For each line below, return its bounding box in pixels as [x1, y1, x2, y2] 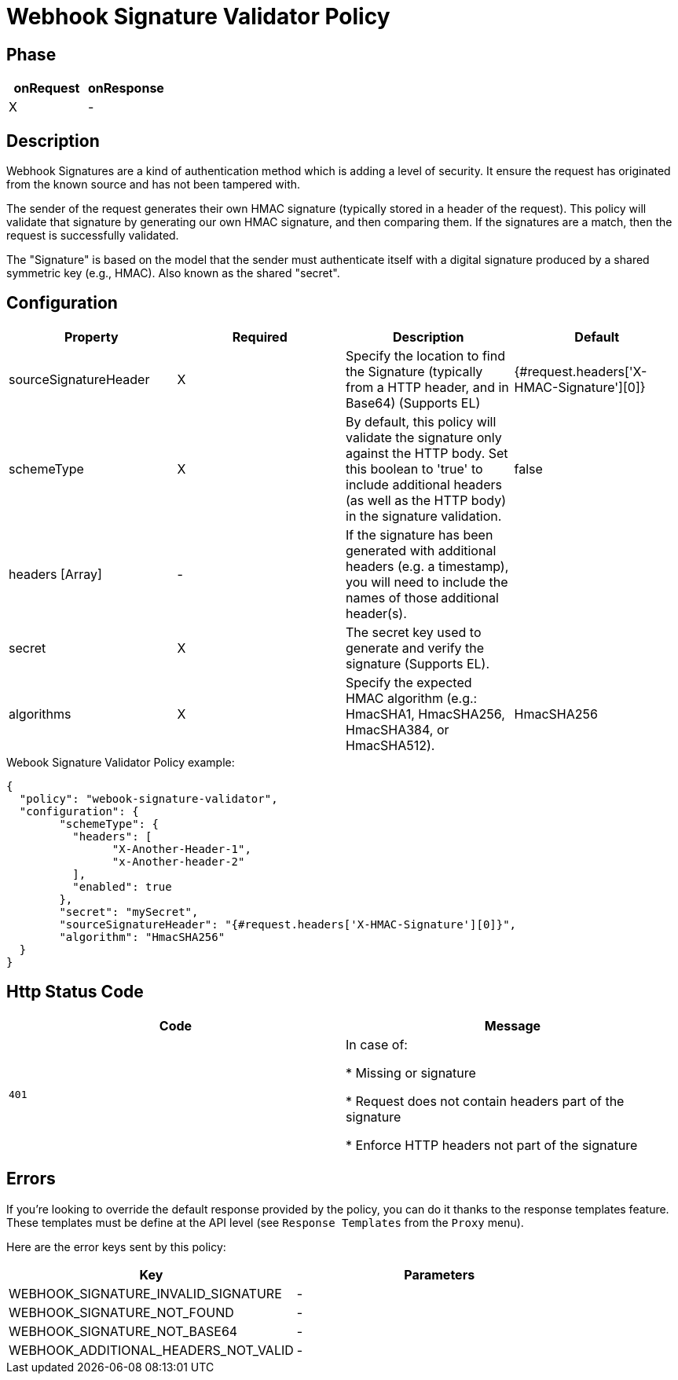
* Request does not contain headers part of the [346, 1093, 625, 1109]
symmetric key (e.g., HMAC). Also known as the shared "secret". [6, 266, 340, 280]
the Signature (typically [346, 363, 483, 379]
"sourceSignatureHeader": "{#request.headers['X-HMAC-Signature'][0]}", [59, 917, 517, 931]
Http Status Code [6, 982, 144, 1002]
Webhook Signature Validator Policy [6, 3, 390, 30]
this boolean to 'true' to [346, 460, 483, 477]
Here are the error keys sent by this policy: [6, 1239, 226, 1254]
